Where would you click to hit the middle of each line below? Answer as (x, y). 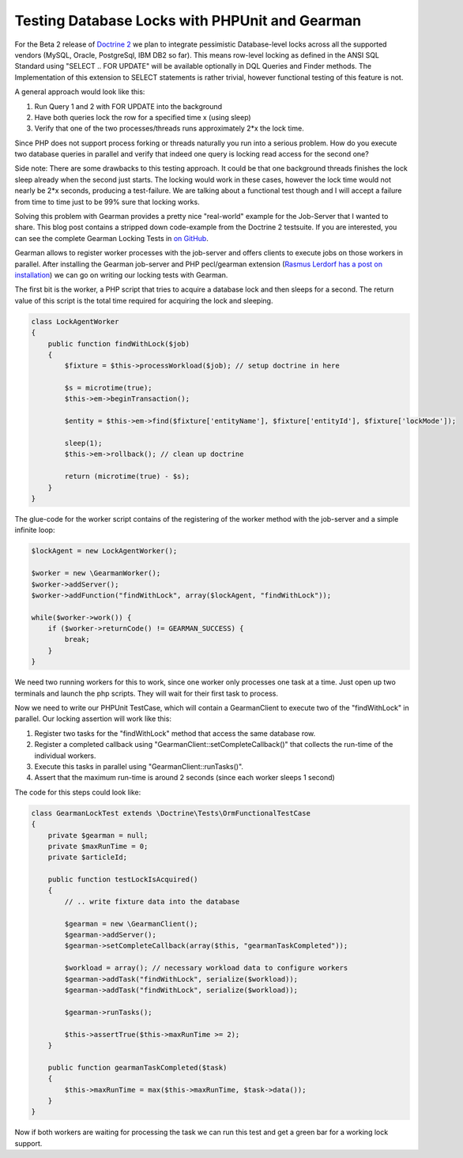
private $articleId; (88, 857)
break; (77, 639)
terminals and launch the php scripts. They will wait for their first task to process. (146, 693)
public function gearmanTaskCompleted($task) (137, 1067)
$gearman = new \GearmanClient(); (131, 924)
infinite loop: (35, 530)
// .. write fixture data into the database (152, 902)
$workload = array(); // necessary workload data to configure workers (206, 968)
